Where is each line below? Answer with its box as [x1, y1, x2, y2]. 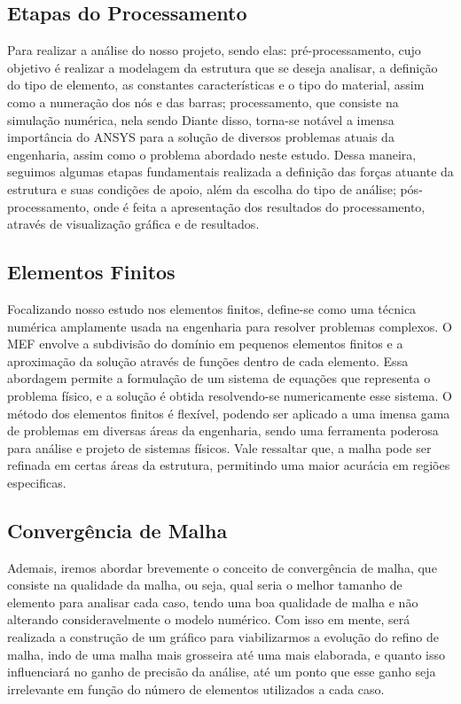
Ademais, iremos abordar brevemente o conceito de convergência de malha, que [7, 558, 437, 576]
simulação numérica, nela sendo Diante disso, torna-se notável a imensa [7, 110, 395, 129]
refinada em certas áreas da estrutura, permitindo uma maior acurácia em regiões [7, 456, 450, 474]
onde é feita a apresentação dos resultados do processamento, [93, 197, 426, 215]
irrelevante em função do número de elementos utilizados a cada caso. [7, 679, 385, 698]
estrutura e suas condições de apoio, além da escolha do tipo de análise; [7, 179, 396, 198]
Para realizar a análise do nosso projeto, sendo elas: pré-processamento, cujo [7, 41, 421, 59]
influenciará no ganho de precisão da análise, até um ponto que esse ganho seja [7, 662, 436, 681]
